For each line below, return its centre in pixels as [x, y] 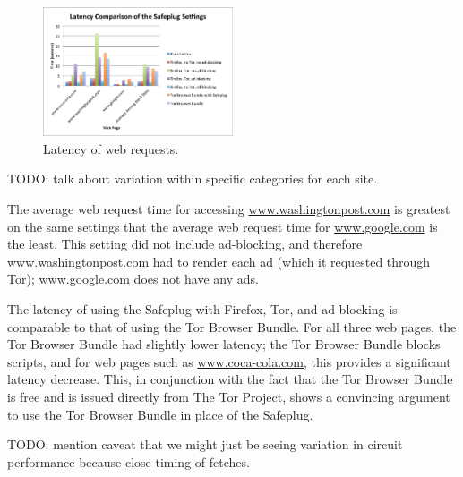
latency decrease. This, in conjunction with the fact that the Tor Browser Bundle [230, 379]
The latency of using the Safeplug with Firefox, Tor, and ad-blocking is [202, 309]
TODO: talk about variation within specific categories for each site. [193, 179]
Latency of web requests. [111, 148]
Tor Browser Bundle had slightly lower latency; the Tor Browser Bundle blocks [224, 344]
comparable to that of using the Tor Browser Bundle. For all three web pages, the [232, 326]
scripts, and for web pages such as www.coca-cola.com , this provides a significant [229, 361]
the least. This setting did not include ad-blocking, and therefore [185, 244]
